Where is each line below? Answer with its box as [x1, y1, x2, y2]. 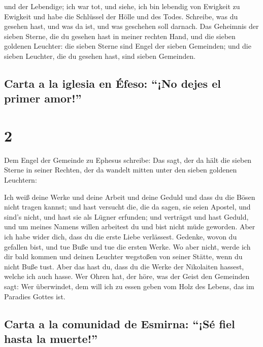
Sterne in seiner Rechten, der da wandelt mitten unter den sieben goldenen [4, 164, 237, 175]
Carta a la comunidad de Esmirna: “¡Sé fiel [4, 316, 235, 331]
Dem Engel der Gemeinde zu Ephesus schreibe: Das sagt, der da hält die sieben [4, 154, 252, 165]
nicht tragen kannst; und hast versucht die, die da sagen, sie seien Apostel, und [4, 201, 251, 212]
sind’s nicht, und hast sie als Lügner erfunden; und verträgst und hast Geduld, [4, 211, 249, 222]
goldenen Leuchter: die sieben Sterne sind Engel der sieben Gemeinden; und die [4, 41, 251, 51]
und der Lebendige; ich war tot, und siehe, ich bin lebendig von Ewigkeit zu [4, 1, 240, 11]
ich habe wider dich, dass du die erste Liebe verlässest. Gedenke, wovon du [4, 231, 237, 242]
